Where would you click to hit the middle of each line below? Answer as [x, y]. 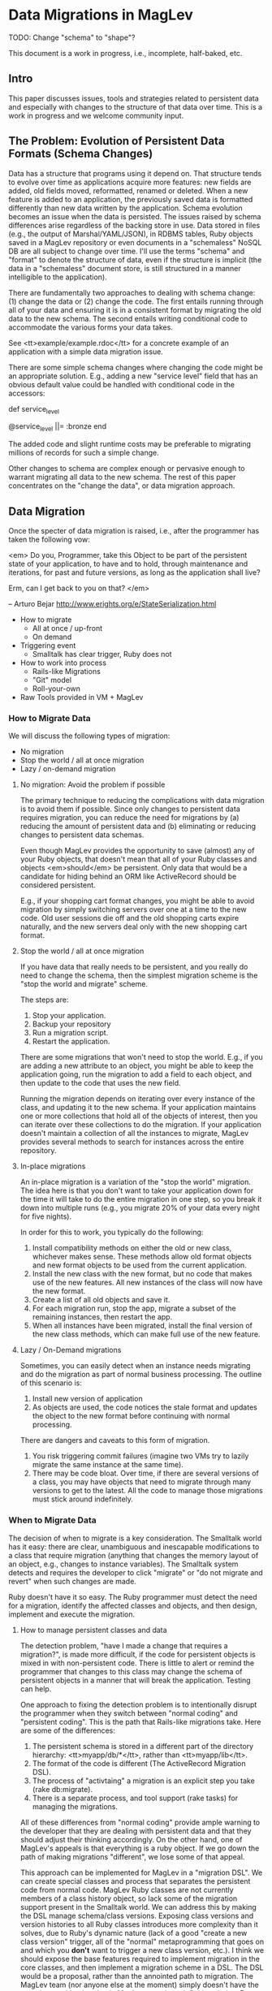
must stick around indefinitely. [83, 1499]
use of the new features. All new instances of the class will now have [147, 1283]
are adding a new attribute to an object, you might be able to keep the [137, 1066]
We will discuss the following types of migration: [89, 736]
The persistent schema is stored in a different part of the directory [143, 1746]
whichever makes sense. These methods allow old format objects [142, 1257]
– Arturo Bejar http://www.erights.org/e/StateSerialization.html [112, 603]
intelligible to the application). [58, 277]
